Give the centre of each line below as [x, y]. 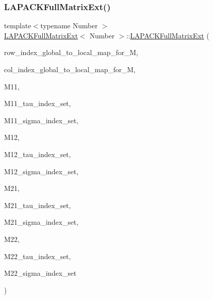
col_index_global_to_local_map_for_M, [70, 69]
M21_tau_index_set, [38, 205]
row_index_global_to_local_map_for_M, [71, 52]
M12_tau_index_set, [38, 154]
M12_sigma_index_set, [41, 171]
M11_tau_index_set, [38, 103]
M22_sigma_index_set [40, 273]
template [18, 26]
